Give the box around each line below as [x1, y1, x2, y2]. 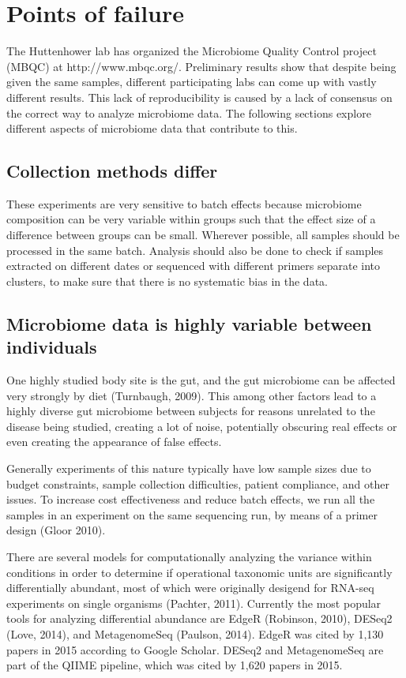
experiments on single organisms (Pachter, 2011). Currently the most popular [6, 594, 382, 611]
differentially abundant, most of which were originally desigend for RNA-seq [6, 579, 374, 596]
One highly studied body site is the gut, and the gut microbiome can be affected [6, 372, 396, 388]
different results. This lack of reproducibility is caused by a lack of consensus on [6, 88, 393, 105]
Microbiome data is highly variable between [6, 311, 372, 335]
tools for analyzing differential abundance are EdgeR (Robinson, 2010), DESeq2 [6, 610, 393, 627]
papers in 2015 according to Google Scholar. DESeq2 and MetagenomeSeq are [6, 641, 384, 657]
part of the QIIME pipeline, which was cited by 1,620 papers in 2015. [6, 657, 343, 673]
